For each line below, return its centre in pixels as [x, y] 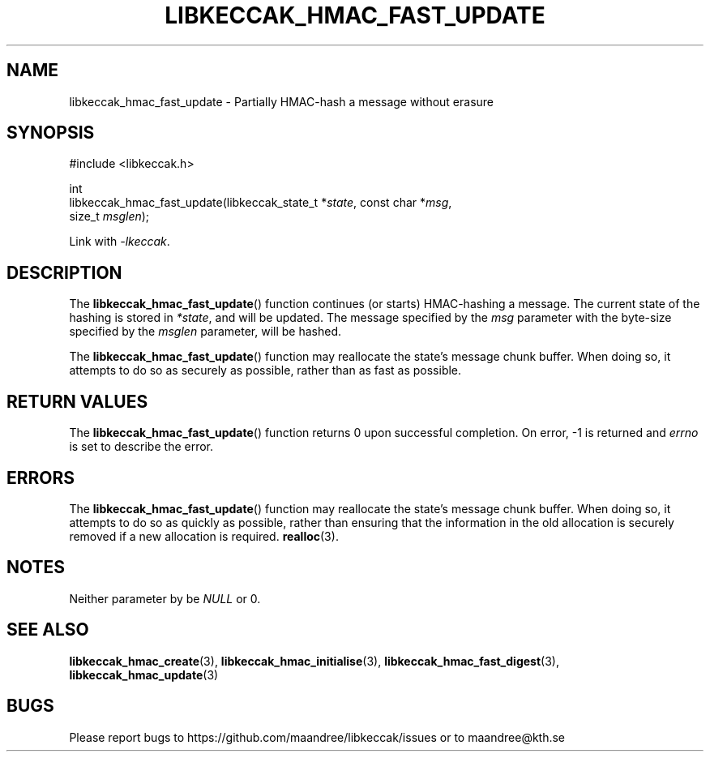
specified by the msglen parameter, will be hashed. [205, 332]
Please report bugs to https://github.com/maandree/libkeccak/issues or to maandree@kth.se [317, 737]
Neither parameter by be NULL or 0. [165, 598]
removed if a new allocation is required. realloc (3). [204, 536]
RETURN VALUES [77, 401]
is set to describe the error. [141, 447]
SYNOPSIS [51, 133]
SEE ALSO [48, 630]
